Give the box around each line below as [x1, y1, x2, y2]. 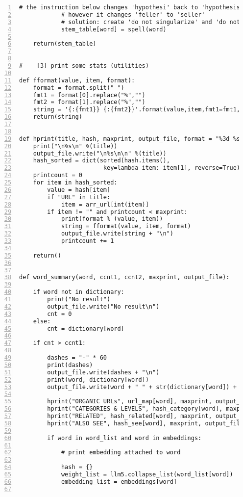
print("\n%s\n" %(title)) [33, 142, 118, 150]
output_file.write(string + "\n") [61, 230, 173, 237]
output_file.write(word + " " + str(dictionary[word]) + [47, 383, 237, 391]
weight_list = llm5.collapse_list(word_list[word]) [61, 471, 233, 478]
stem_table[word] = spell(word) [61, 26, 167, 33]
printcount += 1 [61, 237, 114, 244]
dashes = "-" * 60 [47, 354, 107, 361]
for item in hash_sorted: [33, 179, 118, 186]
